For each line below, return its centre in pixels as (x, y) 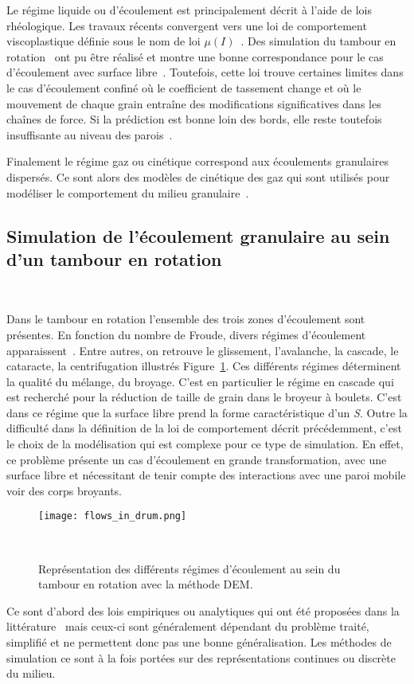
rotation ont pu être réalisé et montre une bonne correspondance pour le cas (195, 56)
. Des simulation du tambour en (318, 41)
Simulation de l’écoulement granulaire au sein (198, 235)
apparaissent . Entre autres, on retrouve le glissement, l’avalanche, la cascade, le (203, 350)
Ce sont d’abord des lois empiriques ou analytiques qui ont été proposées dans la (203, 610)
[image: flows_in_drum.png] (113, 516)
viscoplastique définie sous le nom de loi (103, 41)
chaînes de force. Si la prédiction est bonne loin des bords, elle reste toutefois (194, 119)
